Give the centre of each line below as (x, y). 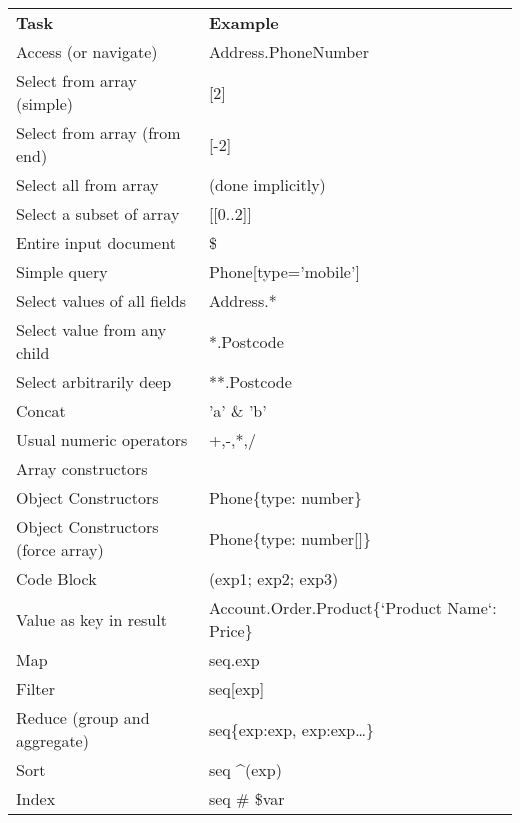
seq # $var (246, 798)
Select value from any (91, 329)
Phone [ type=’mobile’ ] (284, 271)
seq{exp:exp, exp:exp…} (291, 729)
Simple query (62, 271)
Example (243, 22)
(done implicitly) (267, 184)
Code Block (56, 578)
